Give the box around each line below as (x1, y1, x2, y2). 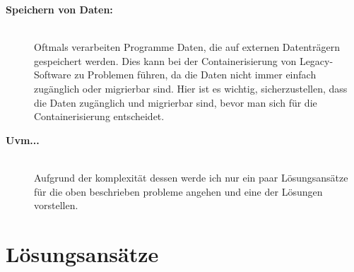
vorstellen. (34, 198, 78, 213)
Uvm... (6, 132, 40, 147)
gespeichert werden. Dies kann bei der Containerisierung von (34, 53, 297, 68)
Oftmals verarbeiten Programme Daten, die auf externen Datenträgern (34, 40, 341, 54)
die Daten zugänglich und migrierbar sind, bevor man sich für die (34, 95, 317, 110)
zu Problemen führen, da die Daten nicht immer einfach (74, 67, 317, 82)
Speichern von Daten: (6, 2, 113, 16)
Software (34, 67, 71, 82)
